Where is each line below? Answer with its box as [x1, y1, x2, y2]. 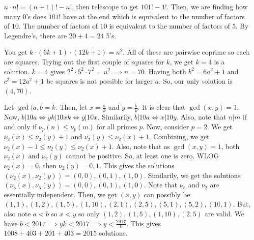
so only [78, 208, 100, 218]
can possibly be [143, 189, 190, 199]
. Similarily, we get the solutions [143, 170, 241, 180]
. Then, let [55, 102, 87, 112]
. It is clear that [138, 102, 186, 112]
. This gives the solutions [99, 160, 174, 170]
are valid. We [204, 208, 244, 218]
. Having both [144, 66, 186, 76]
